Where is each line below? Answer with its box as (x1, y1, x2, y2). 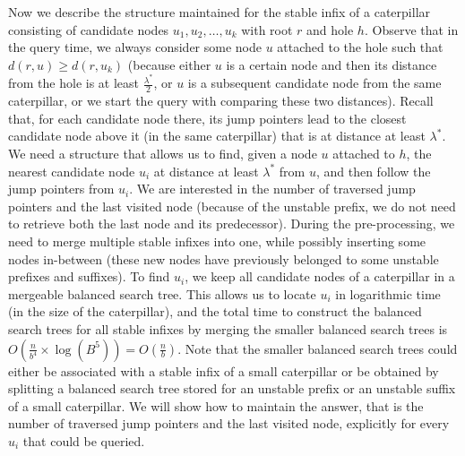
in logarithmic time (335, 284, 441, 303)
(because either (127, 55, 211, 73)
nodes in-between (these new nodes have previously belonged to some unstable (8, 249, 439, 268)
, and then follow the (315, 161, 431, 180)
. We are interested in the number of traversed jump (129, 179, 416, 198)
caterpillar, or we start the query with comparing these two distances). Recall (8, 91, 434, 110)
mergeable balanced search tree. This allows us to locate (8, 284, 316, 303)
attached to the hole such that (277, 38, 443, 56)
